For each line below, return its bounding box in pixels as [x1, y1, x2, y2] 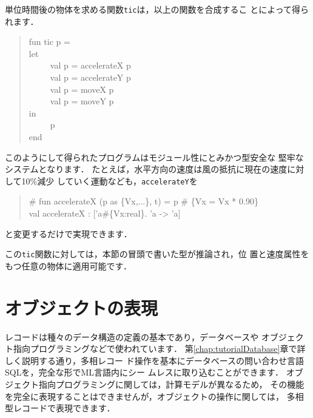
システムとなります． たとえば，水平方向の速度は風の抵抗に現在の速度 [5, 163, 288, 175]
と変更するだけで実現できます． [5, 227, 132, 240]
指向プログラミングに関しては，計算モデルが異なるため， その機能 [38, 377, 305, 390]
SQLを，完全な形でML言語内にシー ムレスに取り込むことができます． [5, 366, 284, 379]
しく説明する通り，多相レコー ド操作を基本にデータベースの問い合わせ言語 [5, 354, 304, 366]
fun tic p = [29, 35, 70, 48]
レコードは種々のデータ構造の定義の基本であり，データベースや [5, 330, 259, 343]
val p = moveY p [50, 95, 114, 107]
